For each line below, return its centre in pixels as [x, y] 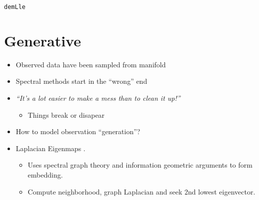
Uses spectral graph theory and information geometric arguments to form [140, 165]
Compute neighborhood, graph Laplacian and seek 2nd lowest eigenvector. [141, 191]
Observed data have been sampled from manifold [91, 64]
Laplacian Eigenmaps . [50, 148]
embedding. [45, 174]
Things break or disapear [66, 114]
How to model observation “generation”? [78, 131]
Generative [42, 40]
